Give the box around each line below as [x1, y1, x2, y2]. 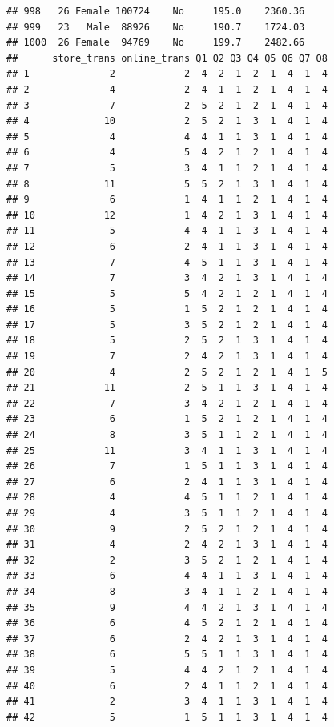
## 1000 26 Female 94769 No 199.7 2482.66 [6, 37, 305, 49]
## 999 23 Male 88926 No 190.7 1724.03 [6, 21, 305, 33]
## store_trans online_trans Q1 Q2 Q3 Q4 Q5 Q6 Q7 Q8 [6, 52, 328, 64]
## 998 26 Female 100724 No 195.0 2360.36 [6, 6, 305, 17]
